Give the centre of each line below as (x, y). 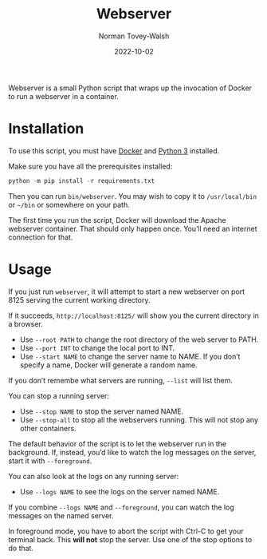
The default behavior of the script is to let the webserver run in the (118, 443)
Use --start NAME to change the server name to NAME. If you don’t (130, 356)
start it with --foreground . (50, 461)
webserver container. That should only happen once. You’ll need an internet (133, 228)
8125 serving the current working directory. (79, 299)
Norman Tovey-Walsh (134, 36)
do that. (21, 548)
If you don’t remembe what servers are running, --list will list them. (121, 380)
